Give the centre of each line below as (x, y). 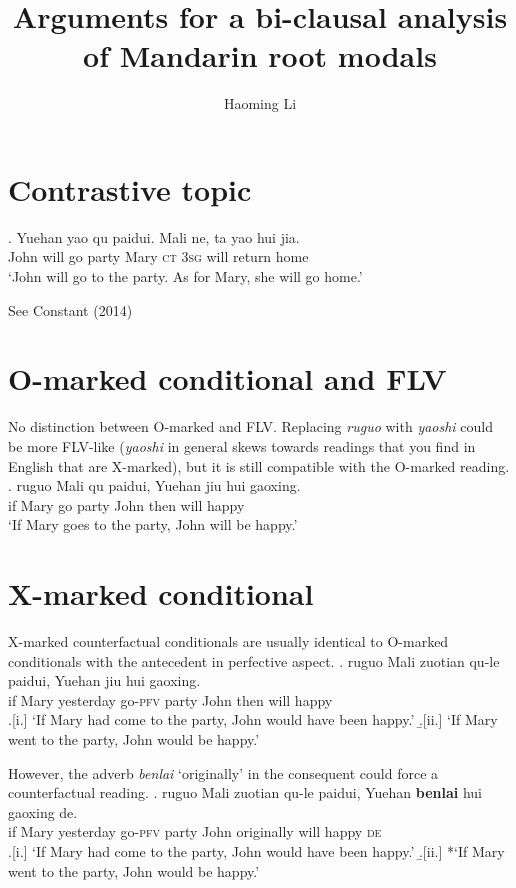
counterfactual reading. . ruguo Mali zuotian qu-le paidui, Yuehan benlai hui (245, 792)
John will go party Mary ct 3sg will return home (158, 256)
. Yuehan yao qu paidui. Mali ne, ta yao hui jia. (154, 236)
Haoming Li (260, 103)
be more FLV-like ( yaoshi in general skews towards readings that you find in (242, 445)
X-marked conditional (161, 593)
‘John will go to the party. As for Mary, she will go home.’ (185, 276)
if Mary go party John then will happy (126, 504)
